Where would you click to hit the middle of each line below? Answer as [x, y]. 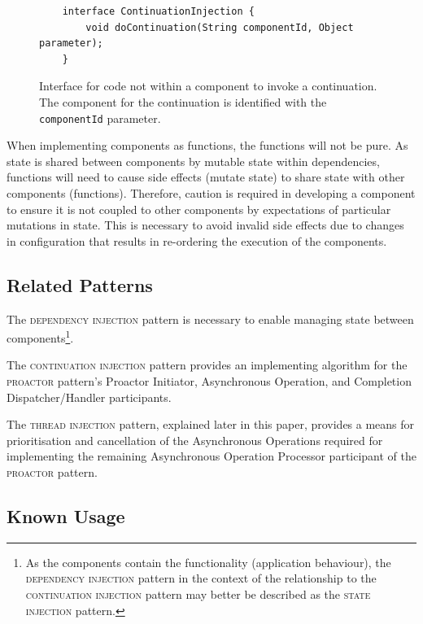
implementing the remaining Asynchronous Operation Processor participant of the [211, 456]
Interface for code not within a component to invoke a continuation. [208, 86]
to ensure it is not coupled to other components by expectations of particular [199, 209]
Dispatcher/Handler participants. [89, 397]
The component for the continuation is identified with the [183, 101]
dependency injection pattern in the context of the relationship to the [201, 578]
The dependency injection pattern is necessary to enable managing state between [210, 319]
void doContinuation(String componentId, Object [220, 27]
